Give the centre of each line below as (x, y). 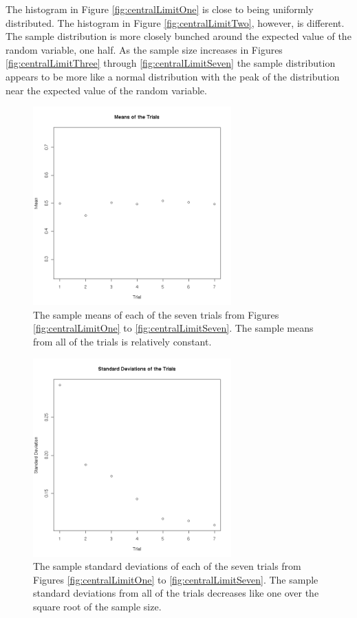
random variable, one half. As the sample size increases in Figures (144, 49)
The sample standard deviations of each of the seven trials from (167, 566)
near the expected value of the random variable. (106, 90)
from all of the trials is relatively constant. (122, 341)
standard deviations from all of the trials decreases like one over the (176, 593)
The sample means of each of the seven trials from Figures (156, 314)
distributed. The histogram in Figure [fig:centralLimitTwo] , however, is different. (175, 22)
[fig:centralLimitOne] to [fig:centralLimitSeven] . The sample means (173, 328)
